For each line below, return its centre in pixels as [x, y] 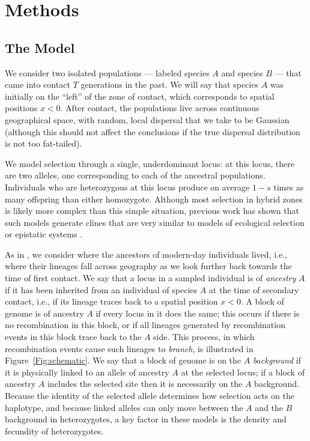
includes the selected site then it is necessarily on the [145, 384]
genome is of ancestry [44, 313]
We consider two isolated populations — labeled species [107, 72]
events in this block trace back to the [73, 337]
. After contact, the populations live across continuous [160, 108]
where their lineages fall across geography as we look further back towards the [148, 266]
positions [21, 108]
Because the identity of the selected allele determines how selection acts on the [150, 396]
